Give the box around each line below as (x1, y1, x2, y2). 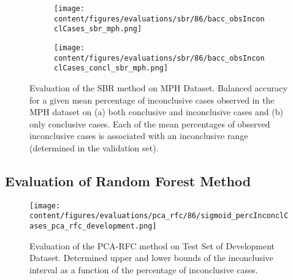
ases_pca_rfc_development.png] (29, 222, 157, 231)
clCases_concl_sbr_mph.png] (54, 64, 169, 73)
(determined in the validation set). (29, 141, 159, 154)
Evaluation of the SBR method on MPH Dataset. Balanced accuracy (29, 81, 287, 94)
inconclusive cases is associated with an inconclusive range (29, 129, 248, 142)
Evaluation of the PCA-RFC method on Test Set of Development (29, 239, 275, 252)
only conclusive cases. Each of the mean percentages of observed (29, 117, 270, 130)
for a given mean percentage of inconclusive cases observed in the (29, 93, 275, 106)
